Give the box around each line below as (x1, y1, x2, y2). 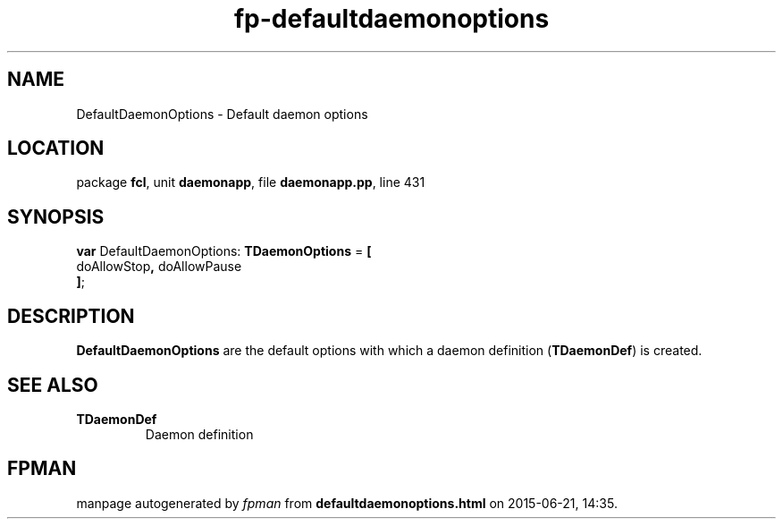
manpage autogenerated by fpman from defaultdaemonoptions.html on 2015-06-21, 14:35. (76, 495, 618, 511)
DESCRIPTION (7, 304, 135, 327)
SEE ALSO (7, 373, 98, 396)
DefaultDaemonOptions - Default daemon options (76, 106, 368, 122)
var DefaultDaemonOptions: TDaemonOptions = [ (76, 243, 372, 259)
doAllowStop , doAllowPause (76, 259, 242, 275)
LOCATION (7, 137, 105, 160)
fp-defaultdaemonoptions (233, 4, 550, 34)
